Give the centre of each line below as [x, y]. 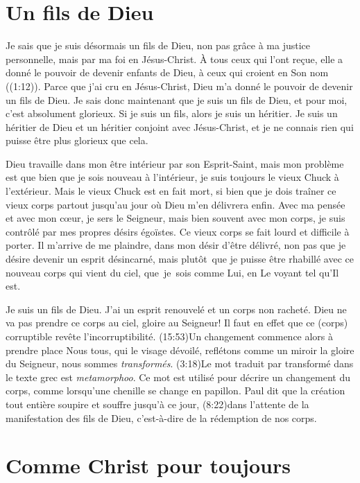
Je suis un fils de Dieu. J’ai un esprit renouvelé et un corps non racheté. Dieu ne [176, 309]
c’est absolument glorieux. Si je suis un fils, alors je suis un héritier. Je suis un [172, 113]
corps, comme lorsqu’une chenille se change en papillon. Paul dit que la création [175, 390]
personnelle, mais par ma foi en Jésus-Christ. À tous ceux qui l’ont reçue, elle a [174, 59]
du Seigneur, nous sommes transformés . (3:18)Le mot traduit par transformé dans [180, 363]
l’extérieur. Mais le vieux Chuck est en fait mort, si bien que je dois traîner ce [171, 191]
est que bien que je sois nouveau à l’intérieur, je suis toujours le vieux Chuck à [172, 177]
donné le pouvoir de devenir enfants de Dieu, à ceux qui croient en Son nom [167, 72]
